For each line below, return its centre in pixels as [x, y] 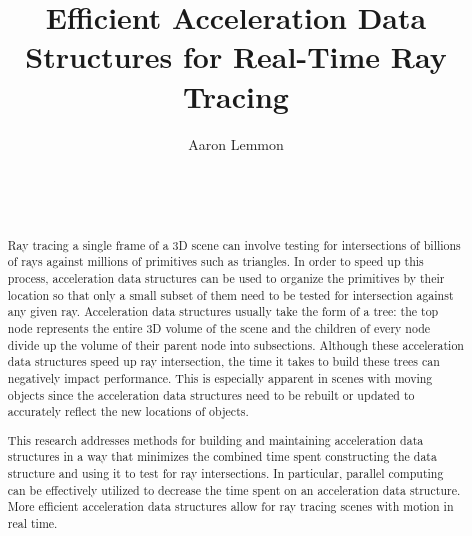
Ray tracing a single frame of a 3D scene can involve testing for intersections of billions [234, 244]
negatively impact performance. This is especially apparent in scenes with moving [220, 377]
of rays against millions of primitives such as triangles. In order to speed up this [215, 261]
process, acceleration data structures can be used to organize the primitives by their [226, 277]
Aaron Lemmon [236, 143]
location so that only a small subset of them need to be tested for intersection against [230, 294]
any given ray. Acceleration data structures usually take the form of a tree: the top [223, 311]
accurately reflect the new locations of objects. [128, 411]
